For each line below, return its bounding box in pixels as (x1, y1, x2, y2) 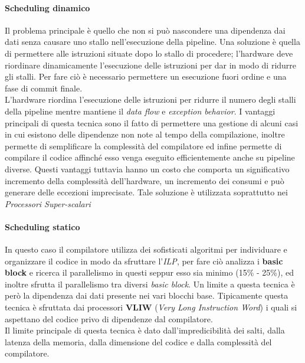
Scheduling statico (5, 220, 80, 233)
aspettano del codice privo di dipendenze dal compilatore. (5, 312, 213, 325)
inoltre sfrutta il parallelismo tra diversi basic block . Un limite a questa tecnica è (5, 277, 295, 290)
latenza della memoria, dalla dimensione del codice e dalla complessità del (5, 335, 272, 348)
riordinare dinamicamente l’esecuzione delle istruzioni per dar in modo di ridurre (5, 58, 297, 71)
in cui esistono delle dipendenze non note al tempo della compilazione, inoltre (5, 128, 285, 140)
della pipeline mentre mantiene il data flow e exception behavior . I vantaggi (5, 104, 276, 117)
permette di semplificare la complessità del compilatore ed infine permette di (5, 139, 282, 152)
